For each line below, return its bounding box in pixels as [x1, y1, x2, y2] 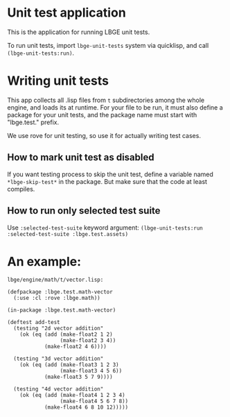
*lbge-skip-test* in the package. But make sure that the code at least [7, 177, 208, 185]
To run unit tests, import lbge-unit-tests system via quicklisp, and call [7, 41, 209, 49]
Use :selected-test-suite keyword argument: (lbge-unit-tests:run [7, 223, 203, 232]
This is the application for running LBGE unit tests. [7, 28, 150, 36]
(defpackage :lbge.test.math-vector [7, 289, 113, 296]
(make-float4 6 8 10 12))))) [44, 404, 129, 411]
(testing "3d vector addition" [13, 355, 104, 362]
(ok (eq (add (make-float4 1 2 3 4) [19, 392, 126, 399]
